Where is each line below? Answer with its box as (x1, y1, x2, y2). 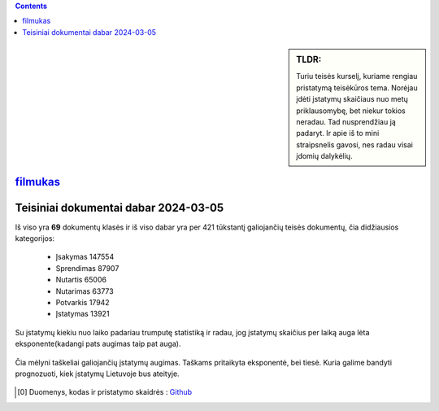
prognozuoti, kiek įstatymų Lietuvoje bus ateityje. (15, 369, 180, 378)
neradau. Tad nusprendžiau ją (296, 117, 396, 126)
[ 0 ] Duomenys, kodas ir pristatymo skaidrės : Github (17, 387, 193, 397)
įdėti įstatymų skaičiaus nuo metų (296, 94, 408, 104)
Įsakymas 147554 (55, 252, 115, 262)
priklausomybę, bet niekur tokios (296, 106, 406, 116)
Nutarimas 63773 (55, 286, 114, 296)
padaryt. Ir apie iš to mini (296, 129, 380, 138)
